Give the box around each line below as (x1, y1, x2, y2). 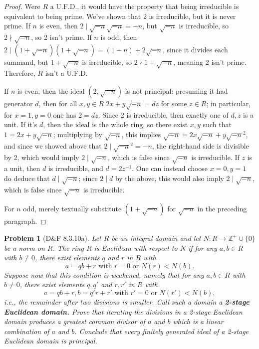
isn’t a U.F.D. (45, 68, 88, 78)
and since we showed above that (4, 140, 102, 151)
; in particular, (206, 98, 251, 109)
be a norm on (4, 242, 45, 253)
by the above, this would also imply (115, 173, 224, 183)
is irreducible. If (191, 152, 240, 162)
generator (4, 98, 33, 109)
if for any (188, 242, 217, 253)
